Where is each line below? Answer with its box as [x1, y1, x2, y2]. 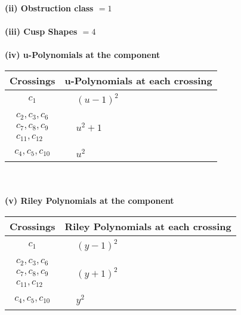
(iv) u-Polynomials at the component [5, 48, 160, 61]
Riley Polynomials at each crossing [64, 219, 231, 233]
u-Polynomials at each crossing [64, 73, 212, 87]
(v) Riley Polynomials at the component [5, 194, 174, 207]
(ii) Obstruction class [5, 2, 94, 14]
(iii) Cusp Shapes [5, 25, 78, 38]
